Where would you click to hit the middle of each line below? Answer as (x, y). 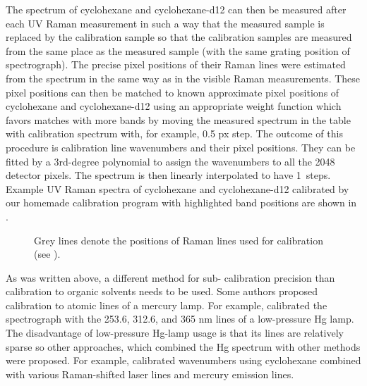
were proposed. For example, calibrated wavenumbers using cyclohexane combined (183, 360)
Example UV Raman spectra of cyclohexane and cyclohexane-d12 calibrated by (178, 188)
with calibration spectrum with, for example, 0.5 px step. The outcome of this (174, 133)
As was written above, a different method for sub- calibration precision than (170, 277)
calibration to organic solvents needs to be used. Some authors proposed (162, 291)
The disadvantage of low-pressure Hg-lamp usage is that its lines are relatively (175, 333)
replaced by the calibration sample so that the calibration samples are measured (179, 37)
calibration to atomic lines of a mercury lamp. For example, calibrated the (167, 305)
